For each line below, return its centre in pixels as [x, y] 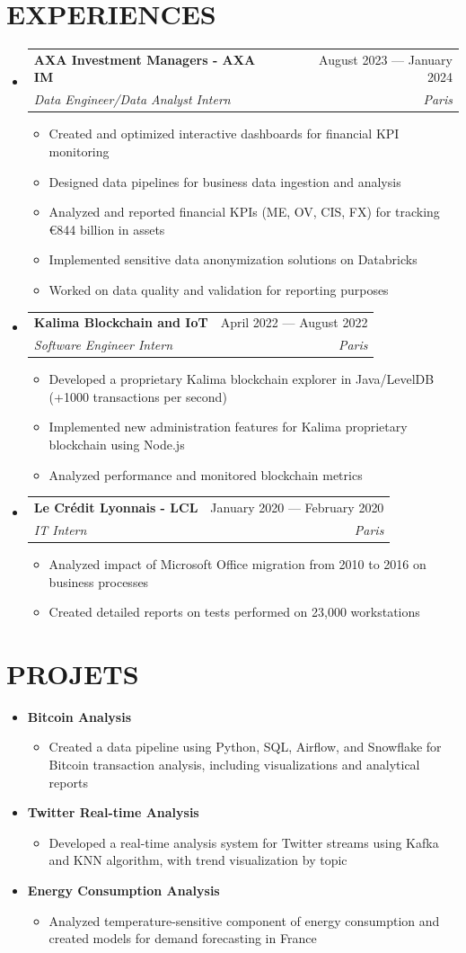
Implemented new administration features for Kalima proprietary [228, 427]
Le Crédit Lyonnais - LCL [116, 507]
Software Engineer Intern [103, 345]
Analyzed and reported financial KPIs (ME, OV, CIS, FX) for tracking [244, 212]
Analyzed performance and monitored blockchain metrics [206, 474]
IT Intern [60, 529]
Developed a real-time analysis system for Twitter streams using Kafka [244, 842]
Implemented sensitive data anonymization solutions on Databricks [233, 259]
